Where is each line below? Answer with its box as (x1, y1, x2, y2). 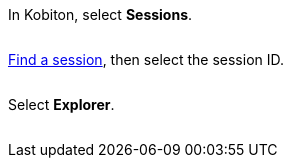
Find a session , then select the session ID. (8, 51, 285, 68)
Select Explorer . (8, 96, 115, 113)
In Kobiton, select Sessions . (8, 6, 193, 23)
